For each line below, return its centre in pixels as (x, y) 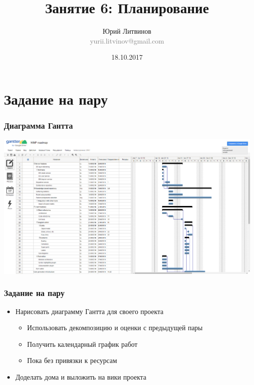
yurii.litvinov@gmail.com (127, 40)
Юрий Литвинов (127, 31)
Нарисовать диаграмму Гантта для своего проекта (89, 311)
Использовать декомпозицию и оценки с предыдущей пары (115, 328)
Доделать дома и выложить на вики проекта (81, 376)
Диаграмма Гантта (39, 125)
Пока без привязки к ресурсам (72, 360)
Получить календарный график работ (82, 344)
